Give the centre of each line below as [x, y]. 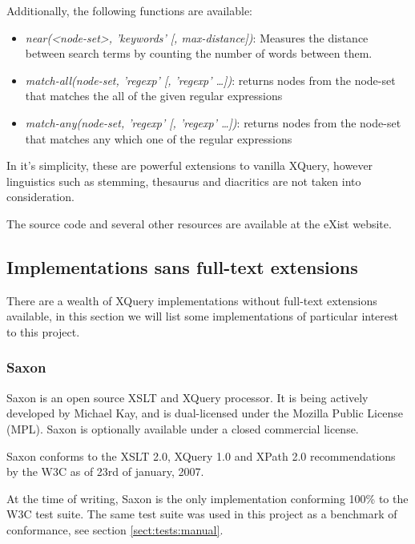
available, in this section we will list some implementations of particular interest [202, 316]
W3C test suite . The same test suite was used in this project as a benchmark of [202, 514]
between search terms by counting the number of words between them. [199, 53]
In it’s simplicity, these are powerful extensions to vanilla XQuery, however [190, 165]
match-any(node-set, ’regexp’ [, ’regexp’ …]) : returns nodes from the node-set [213, 122]
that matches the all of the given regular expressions [154, 96]
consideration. [40, 197]
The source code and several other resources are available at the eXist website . [199, 223]
